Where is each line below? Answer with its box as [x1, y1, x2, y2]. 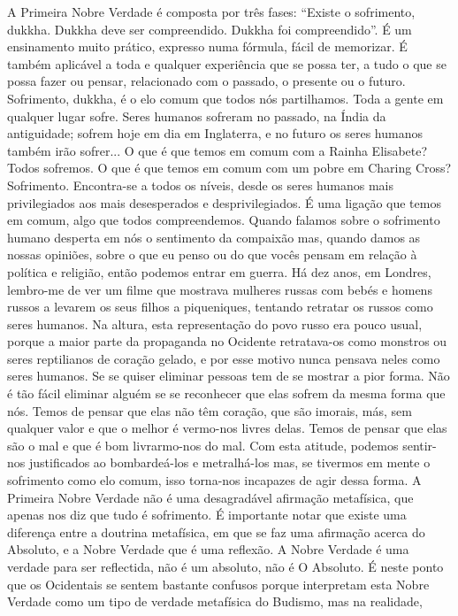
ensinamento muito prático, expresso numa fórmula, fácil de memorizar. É [7, 37, 408, 56]
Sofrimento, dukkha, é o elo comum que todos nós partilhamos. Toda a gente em [7, 89, 444, 107]
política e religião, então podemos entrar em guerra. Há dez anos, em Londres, [7, 262, 431, 281]
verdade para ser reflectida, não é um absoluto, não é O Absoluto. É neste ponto [7, 558, 444, 575]
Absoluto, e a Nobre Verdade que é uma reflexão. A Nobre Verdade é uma [7, 540, 409, 558]
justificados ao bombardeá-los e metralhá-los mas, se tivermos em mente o [28, 453, 431, 472]
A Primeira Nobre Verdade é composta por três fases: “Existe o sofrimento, [7, 3, 416, 20]
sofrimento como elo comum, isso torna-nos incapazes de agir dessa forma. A [7, 471, 422, 489]
